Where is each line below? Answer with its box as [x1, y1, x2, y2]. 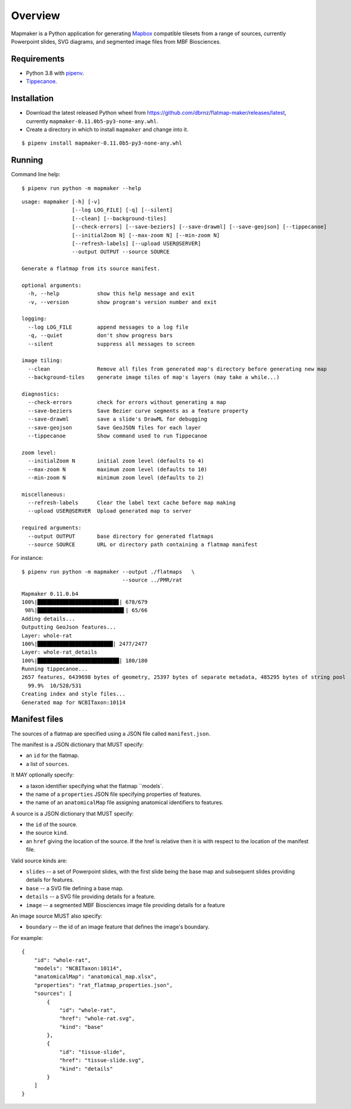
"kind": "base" [59, 1024, 104, 1030]
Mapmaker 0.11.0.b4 [21, 590, 79, 597]
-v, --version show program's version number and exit [27, 299, 217, 305]
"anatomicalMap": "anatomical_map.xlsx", [33, 973, 158, 980]
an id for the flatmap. [26, 752, 79, 759]
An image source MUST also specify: [11, 912, 103, 920]
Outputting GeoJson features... [21, 624, 116, 630]
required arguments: [21, 525, 82, 531]
